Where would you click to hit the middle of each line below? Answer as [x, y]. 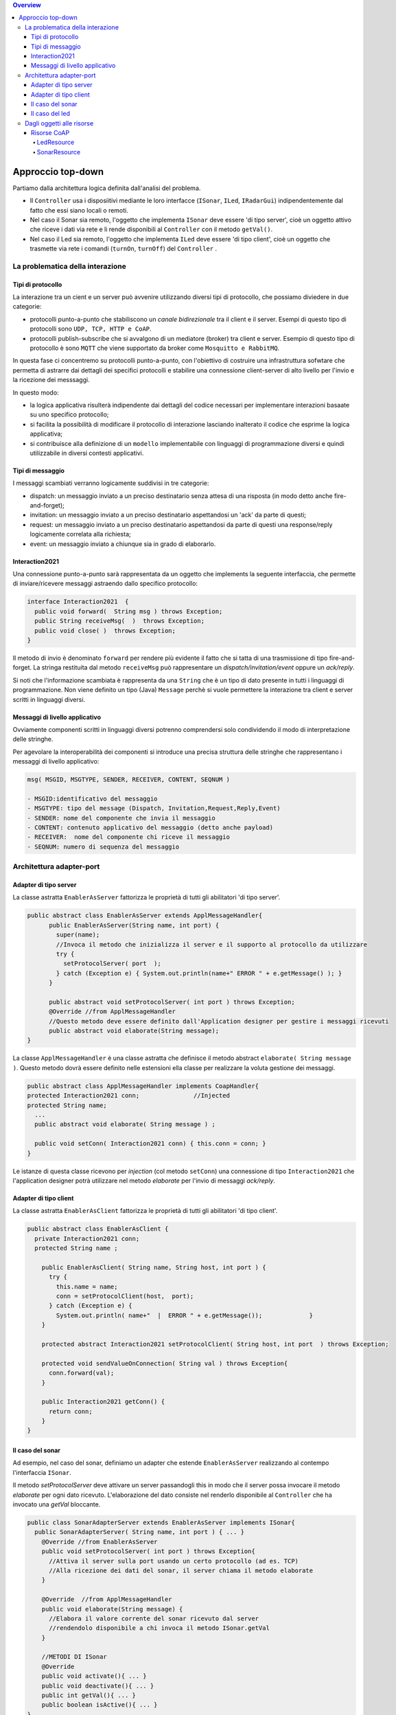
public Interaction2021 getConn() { [103, 1402]
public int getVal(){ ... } [89, 1695]
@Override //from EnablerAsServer [100, 1541]
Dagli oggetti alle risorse [59, 123]
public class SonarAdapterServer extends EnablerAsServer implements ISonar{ [161, 1523]
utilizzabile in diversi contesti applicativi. [87, 453]
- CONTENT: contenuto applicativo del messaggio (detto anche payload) [150, 828]
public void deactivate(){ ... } [98, 1686]
